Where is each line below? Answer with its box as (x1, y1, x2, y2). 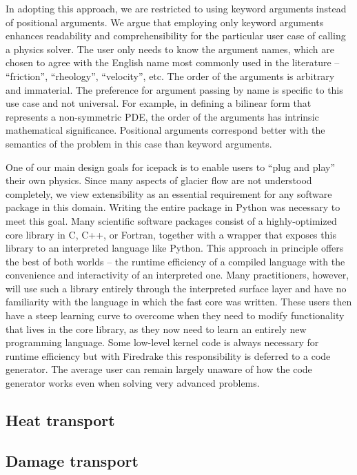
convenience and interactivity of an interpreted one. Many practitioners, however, (6, 267, 349, 282)
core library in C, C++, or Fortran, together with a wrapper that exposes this (6, 227, 336, 241)
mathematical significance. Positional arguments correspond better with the (6, 123, 325, 137)
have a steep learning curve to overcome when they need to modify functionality (6, 308, 345, 323)
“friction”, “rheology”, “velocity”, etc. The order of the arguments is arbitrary (6, 68, 335, 83)
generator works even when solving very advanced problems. (6, 376, 260, 390)
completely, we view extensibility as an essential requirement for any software (6, 186, 332, 201)
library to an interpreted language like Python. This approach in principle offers (6, 241, 344, 255)
